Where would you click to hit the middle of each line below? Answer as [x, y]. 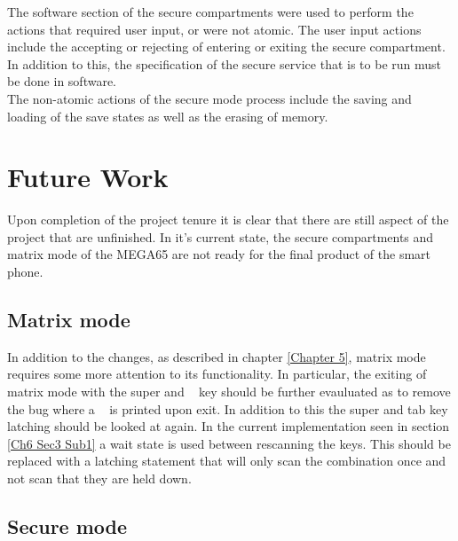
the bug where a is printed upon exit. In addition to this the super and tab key [228, 408]
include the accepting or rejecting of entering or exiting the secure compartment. [226, 47]
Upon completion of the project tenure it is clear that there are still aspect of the [228, 220]
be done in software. [62, 81]
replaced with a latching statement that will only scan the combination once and [227, 461]
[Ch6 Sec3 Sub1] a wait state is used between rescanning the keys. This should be [229, 443]
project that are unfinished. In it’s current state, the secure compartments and [221, 236]
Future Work [88, 177]
